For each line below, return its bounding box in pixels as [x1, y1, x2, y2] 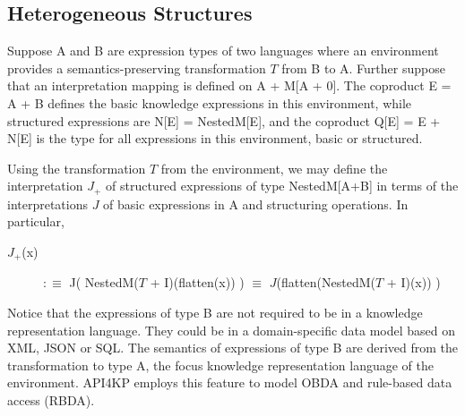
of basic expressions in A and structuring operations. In [103, 194, 409, 213]
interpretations [7, 194, 89, 213]
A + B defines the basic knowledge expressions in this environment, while [7, 93, 412, 112]
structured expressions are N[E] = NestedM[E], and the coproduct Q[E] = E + [7, 111, 441, 130]
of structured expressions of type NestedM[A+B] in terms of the [106, 176, 459, 195]
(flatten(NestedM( [276, 273, 375, 292]
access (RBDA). [7, 391, 95, 410]
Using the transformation [7, 158, 146, 177]
